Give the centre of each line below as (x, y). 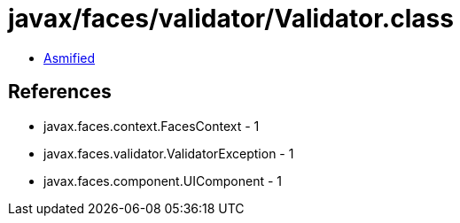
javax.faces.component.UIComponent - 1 (163, 181)
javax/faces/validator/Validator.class (231, 19)
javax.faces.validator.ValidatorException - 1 (169, 153)
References (60, 92)
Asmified (70, 58)
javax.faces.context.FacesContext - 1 (152, 126)
